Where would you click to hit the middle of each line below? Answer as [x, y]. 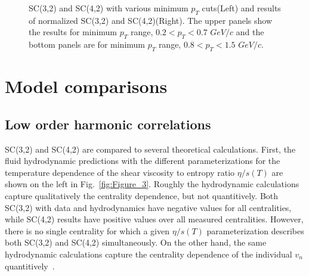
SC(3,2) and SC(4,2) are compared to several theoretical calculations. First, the [150, 149]
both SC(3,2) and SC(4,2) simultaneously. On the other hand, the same [136, 242]
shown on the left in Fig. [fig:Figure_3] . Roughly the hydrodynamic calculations [152, 184]
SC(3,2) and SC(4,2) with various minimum [109, 8]
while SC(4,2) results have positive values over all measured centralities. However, [154, 219]
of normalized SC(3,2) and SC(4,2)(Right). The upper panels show [151, 20]
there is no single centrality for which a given [87, 230]
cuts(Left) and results [241, 8]
